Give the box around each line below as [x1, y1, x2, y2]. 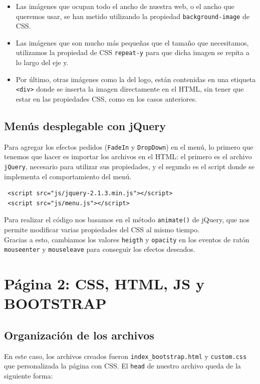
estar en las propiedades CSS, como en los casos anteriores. [16, 93, 197, 104]
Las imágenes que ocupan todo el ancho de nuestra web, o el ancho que [16, 1, 234, 11]
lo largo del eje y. [16, 57, 69, 68]
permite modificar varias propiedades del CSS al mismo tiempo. [4, 224, 200, 235]
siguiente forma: [4, 370, 53, 381]
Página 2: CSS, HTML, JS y [4, 273, 204, 294]
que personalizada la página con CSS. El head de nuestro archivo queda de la [4, 360, 241, 371]
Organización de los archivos [4, 327, 154, 342]
